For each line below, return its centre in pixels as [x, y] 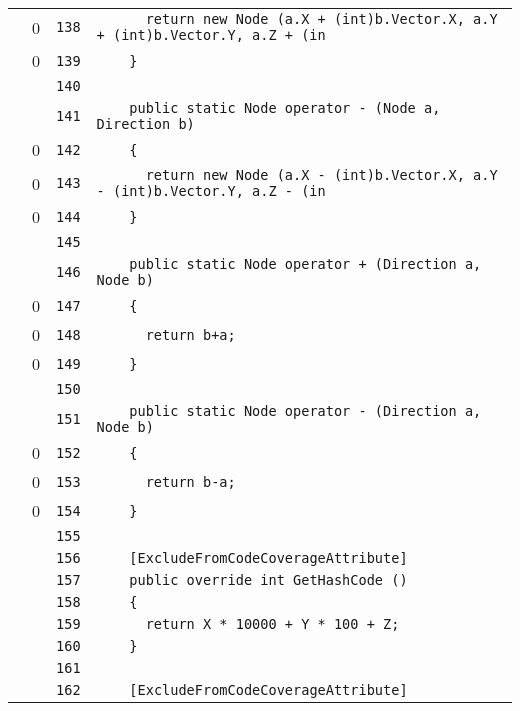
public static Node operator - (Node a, [285, 108]
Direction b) [145, 124]
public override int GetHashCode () [268, 580]
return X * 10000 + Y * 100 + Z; [272, 624]
